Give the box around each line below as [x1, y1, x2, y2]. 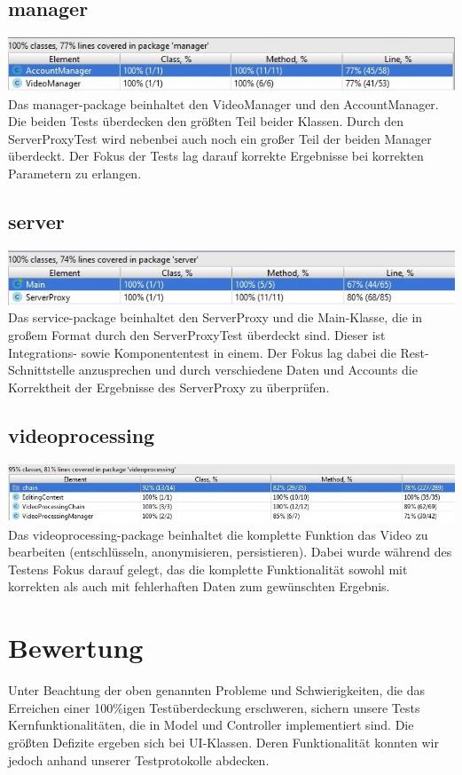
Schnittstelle [8, 360, 75, 379]
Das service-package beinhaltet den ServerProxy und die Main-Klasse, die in [8, 308, 423, 327]
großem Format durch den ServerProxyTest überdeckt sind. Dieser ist [8, 326, 386, 344]
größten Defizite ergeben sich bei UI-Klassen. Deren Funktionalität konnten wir [8, 732, 439, 751]
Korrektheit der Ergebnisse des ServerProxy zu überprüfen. [8, 377, 330, 396]
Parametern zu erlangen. [8, 164, 142, 183]
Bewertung [8, 629, 144, 666]
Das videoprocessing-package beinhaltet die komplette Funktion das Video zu [8, 525, 428, 543]
